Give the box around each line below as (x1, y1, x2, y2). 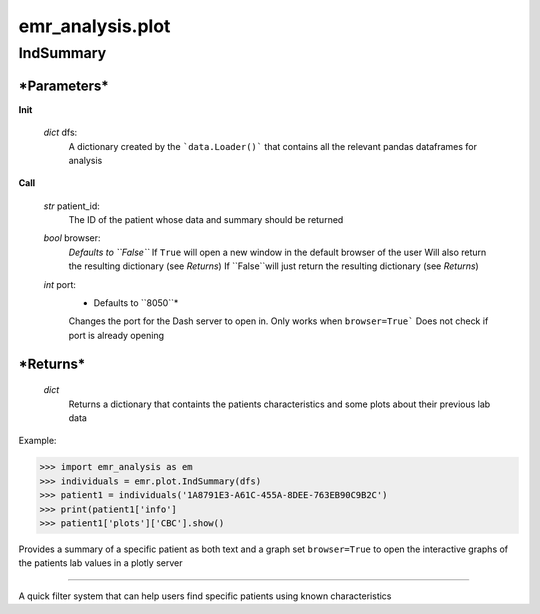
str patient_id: (43, 200, 100, 212)
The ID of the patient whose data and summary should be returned (68, 214, 344, 226)
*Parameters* (18, 77, 109, 94)
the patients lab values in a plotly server (18, 557, 183, 569)
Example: (18, 435, 57, 447)
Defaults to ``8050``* (93, 297, 179, 309)
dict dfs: (43, 126, 78, 139)
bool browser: (43, 232, 101, 244)
